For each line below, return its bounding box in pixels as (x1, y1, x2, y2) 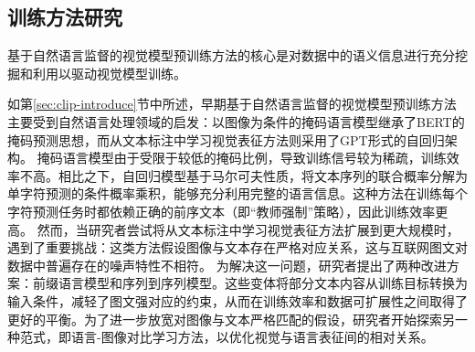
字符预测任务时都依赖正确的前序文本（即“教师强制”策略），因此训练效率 (7, 201, 436, 220)
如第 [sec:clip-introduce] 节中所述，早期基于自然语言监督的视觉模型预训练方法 (7, 94, 457, 113)
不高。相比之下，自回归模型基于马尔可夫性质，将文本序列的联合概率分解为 (19, 165, 468, 185)
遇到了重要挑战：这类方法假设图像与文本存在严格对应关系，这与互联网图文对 (7, 238, 468, 257)
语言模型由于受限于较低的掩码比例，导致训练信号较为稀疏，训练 (62, 148, 447, 167)
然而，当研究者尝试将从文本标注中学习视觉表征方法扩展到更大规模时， (37, 219, 459, 239)
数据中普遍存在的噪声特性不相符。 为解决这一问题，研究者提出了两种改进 (7, 255, 447, 274)
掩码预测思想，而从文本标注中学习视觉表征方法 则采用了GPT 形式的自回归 (7, 130, 445, 149)
